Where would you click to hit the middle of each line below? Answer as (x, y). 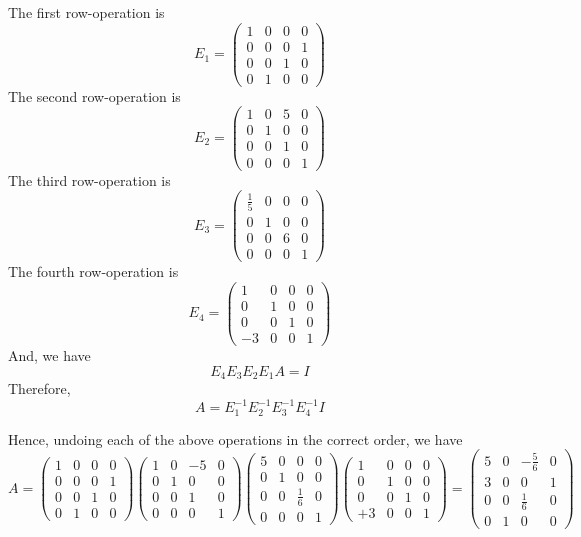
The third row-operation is (89, 179)
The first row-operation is (86, 12)
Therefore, (39, 388)
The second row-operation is (94, 95)
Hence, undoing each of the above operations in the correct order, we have (235, 438)
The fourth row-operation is (93, 271)
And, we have (49, 354)
